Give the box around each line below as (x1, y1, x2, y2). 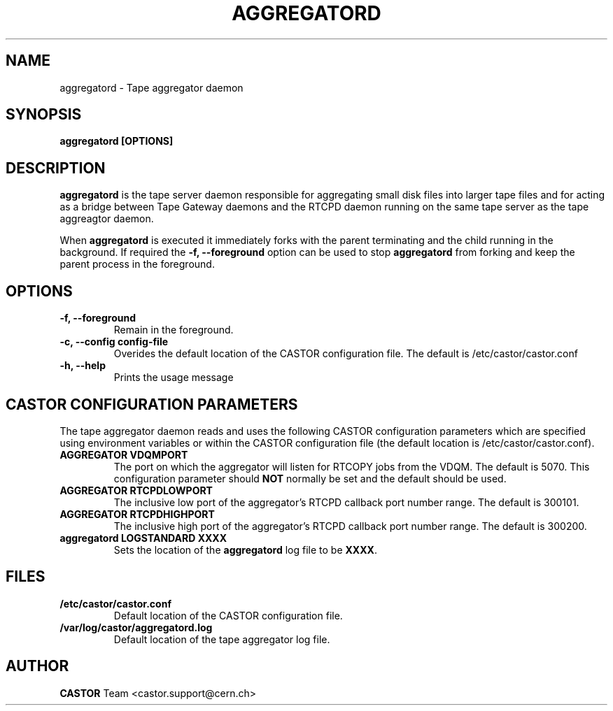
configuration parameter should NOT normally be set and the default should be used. (113, 472, 507, 484)
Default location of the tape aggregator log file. (113, 633, 330, 645)
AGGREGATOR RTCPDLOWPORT (59, 484, 213, 496)
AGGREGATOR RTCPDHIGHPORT (59, 508, 215, 520)
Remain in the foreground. (113, 324, 234, 336)
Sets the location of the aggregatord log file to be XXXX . (113, 543, 377, 556)
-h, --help (59, 359, 106, 372)
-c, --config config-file (59, 336, 169, 348)
